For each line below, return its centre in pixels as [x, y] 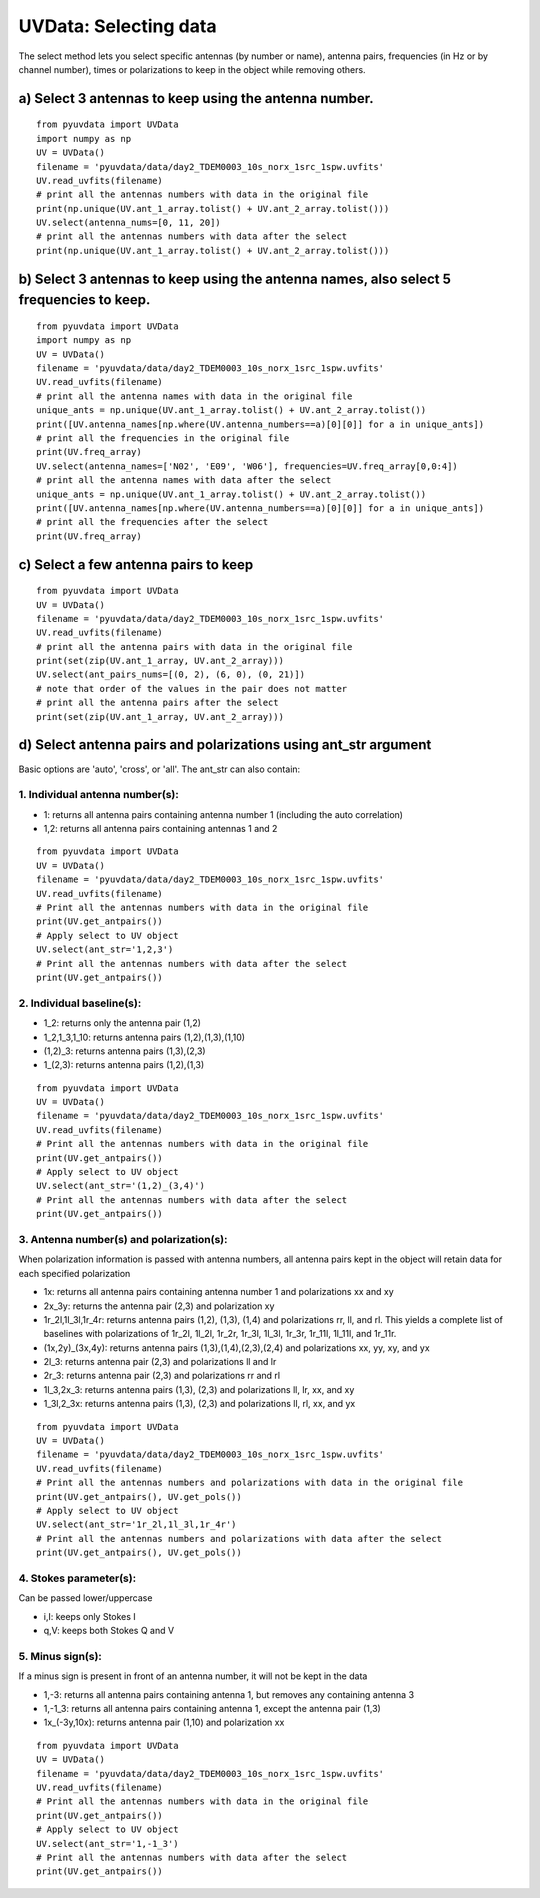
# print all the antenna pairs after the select [157, 703]
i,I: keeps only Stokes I [90, 1616]
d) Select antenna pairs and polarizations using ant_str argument [225, 745]
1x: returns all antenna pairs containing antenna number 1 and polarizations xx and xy [218, 1292]
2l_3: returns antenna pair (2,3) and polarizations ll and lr [160, 1362]
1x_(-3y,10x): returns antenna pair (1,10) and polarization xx [164, 1722]
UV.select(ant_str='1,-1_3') [107, 1843]
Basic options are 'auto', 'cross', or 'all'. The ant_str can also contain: [159, 769]
